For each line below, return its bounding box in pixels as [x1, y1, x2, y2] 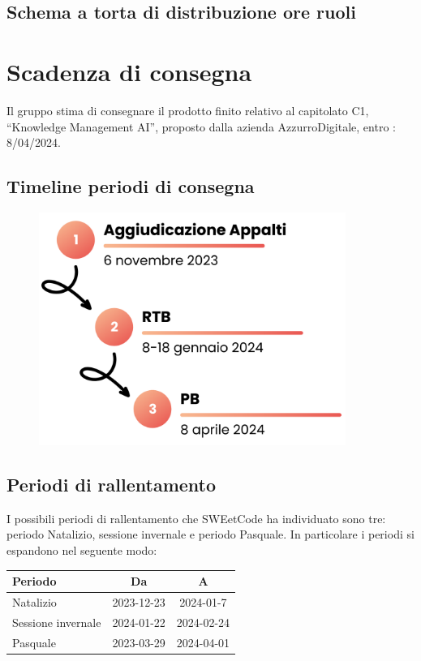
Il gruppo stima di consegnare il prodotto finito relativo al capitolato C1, [6, 101, 369, 118]
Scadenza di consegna [6, 54, 252, 88]
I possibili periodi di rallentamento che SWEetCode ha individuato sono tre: [6, 509, 386, 526]
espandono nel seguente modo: [6, 542, 157, 559]
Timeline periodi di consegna [6, 174, 255, 199]
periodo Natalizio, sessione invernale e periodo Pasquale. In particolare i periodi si [6, 526, 415, 543]
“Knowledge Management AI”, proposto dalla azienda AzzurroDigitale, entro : [6, 118, 396, 135]
